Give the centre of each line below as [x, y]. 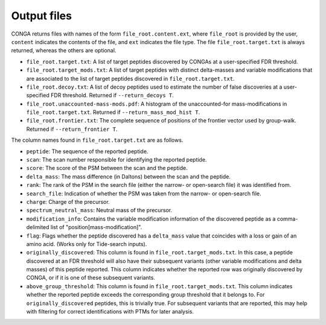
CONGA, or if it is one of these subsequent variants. [91, 278]
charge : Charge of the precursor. [68, 201]
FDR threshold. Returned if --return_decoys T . [112, 95]
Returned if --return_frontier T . [72, 129]
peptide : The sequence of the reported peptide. [87, 151]
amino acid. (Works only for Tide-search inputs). [87, 244]
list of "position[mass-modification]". [96, 227]
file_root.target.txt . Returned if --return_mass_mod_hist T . [113, 112]
